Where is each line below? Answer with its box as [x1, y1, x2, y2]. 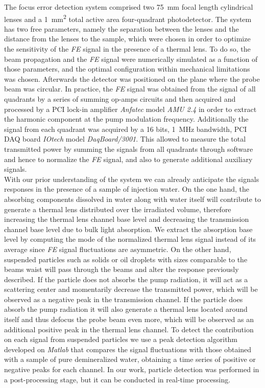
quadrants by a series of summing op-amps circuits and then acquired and [4, 94, 236, 104]
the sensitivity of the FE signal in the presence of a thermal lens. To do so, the [4, 43, 251, 54]
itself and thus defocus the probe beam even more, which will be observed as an [4, 314, 254, 325]
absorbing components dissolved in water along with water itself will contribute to [4, 193, 261, 204]
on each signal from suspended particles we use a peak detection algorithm [4, 334, 238, 345]
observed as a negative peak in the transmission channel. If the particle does [4, 293, 243, 304]
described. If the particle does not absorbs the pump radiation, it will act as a [4, 273, 248, 284]
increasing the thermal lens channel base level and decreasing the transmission [4, 214, 249, 224]
